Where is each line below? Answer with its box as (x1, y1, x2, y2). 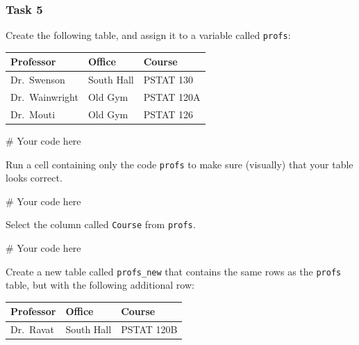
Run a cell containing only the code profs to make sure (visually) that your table (6, 157, 353, 171)
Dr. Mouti (10, 106, 56, 121)
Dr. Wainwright (10, 90, 78, 104)
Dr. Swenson (10, 72, 65, 87)
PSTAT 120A (143, 90, 201, 104)
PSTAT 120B (121, 322, 178, 337)
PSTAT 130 (143, 72, 194, 87)
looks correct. (6, 170, 62, 185)
